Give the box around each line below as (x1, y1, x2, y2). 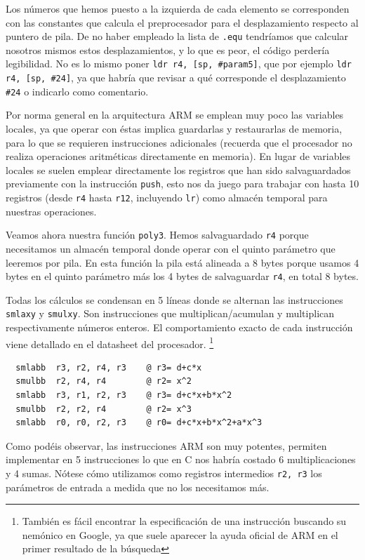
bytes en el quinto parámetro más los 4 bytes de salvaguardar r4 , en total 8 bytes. (6, 269, 359, 284)
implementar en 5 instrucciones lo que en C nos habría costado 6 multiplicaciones (6, 452, 356, 467)
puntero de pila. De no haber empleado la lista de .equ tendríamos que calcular (6, 29, 349, 44)
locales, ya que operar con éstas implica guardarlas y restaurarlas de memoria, (6, 121, 343, 135)
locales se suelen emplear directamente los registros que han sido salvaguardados (6, 162, 351, 177)
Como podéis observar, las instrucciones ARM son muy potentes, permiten (6, 438, 327, 453)
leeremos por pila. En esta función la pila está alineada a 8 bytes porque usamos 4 (6, 255, 359, 269)
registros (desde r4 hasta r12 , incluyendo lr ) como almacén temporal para (6, 190, 328, 205)
